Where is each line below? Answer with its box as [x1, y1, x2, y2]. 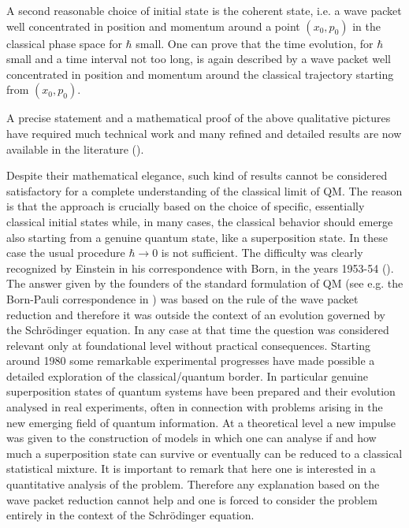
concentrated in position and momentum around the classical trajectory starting [6, 65, 394, 82]
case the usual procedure [6, 244, 125, 261]
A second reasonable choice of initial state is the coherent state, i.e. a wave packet [6, 2, 402, 18]
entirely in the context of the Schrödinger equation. [6, 507, 255, 523]
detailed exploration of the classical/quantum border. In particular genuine [6, 367, 368, 384]
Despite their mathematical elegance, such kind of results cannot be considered [6, 167, 388, 184]
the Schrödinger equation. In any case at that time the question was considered [6, 322, 389, 338]
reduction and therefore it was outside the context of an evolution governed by [6, 306, 385, 322]
